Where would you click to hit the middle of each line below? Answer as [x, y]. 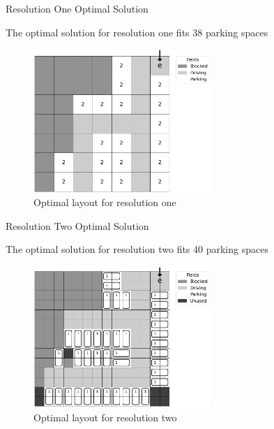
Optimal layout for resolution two [105, 417]
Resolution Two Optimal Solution [77, 225]
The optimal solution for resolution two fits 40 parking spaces [137, 249]
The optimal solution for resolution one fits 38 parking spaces [137, 32]
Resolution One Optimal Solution [77, 8]
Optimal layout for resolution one [105, 202]
